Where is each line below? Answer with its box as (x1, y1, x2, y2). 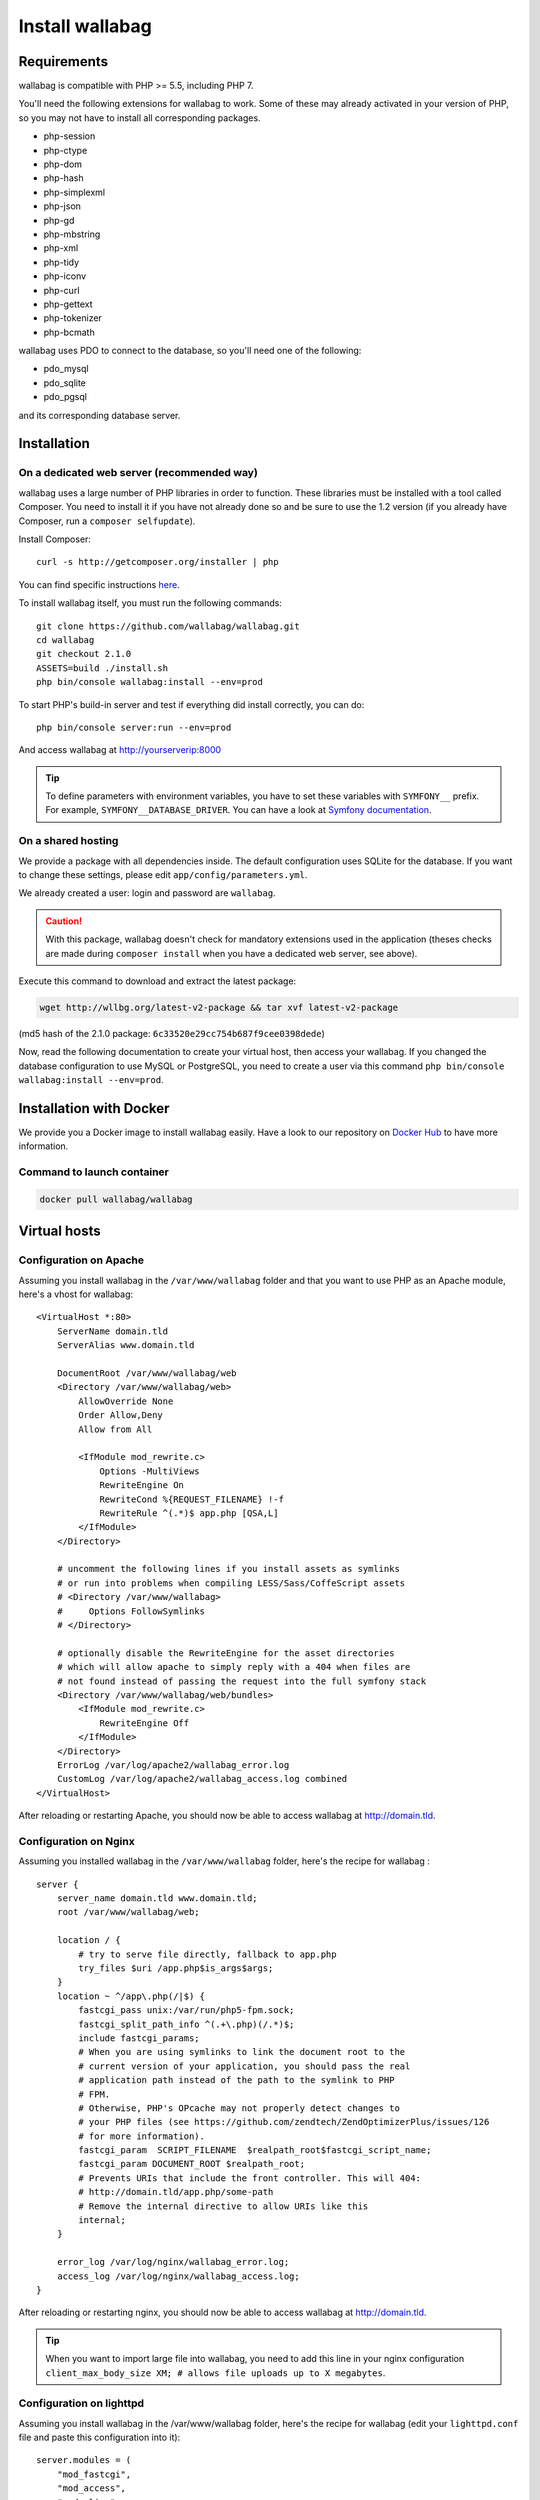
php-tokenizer (43, 312, 102, 324)
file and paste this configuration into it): (18, 2431, 181, 2444)
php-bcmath (43, 326, 95, 338)
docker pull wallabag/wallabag (39, 1193, 194, 1205)
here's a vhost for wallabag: (18, 1288, 134, 1300)
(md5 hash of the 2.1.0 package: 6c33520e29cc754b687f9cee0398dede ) (18, 1027, 325, 1039)
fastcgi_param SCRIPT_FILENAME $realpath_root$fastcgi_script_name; (78, 2145, 432, 2156)
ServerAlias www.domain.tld (56, 1340, 195, 1351)
